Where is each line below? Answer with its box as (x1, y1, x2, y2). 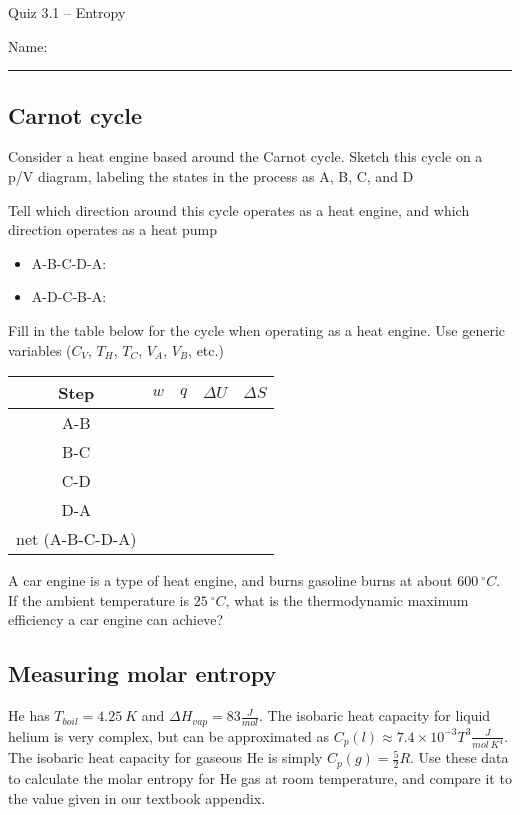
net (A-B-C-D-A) (16, 527, 137, 551)
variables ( (8, 339, 72, 360)
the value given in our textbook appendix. (8, 787, 266, 808)
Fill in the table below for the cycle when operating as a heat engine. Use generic (8, 319, 506, 340)
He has (8, 705, 50, 726)
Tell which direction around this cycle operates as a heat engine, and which (8, 199, 470, 220)
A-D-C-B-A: (31, 286, 107, 307)
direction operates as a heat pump (8, 219, 218, 240)
